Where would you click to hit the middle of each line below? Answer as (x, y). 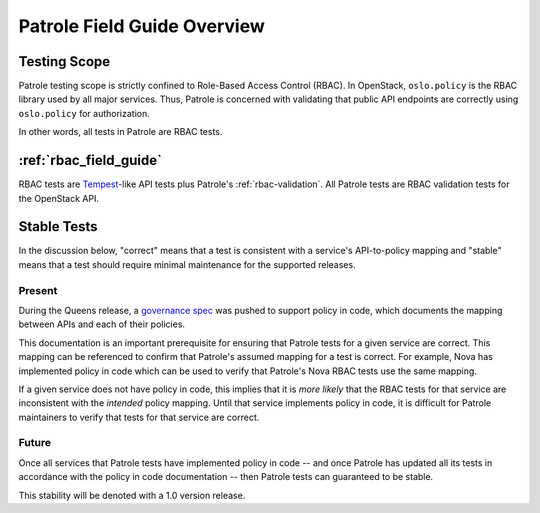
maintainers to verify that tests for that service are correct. (139, 417)
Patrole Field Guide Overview (141, 26)
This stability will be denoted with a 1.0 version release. (132, 495)
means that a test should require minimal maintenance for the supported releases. (187, 264)
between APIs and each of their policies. (101, 324)
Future (35, 443)
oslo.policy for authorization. (84, 113)
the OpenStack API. (59, 198)
